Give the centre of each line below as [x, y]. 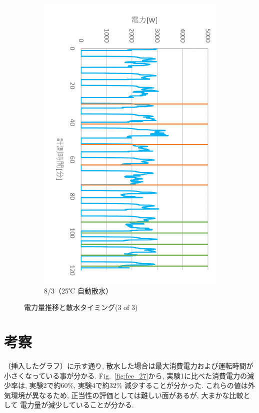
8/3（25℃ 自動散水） [78, 290]
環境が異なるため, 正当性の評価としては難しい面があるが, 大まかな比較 [127, 395]
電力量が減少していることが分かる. [77, 405]
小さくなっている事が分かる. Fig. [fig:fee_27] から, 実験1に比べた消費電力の [126, 375]
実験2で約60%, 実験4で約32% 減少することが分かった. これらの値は [138, 385]
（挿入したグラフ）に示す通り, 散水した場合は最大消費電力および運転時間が [129, 365]
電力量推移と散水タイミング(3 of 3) [81, 307]
